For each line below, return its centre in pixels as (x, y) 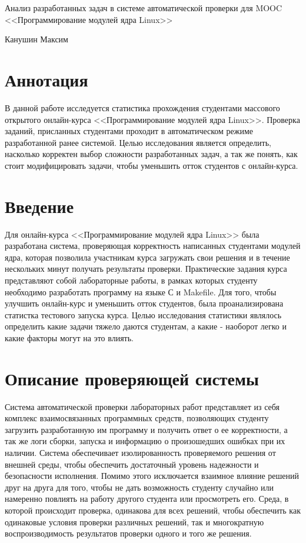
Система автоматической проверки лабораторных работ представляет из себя (142, 406)
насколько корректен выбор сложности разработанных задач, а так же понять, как (151, 154)
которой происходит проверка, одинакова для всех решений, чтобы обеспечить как (153, 510)
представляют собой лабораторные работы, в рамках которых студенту (131, 280)
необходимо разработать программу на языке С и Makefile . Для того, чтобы (141, 292)
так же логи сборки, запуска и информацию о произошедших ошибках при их (145, 441)
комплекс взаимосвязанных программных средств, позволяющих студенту (137, 418)
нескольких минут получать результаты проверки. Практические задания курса (146, 269)
